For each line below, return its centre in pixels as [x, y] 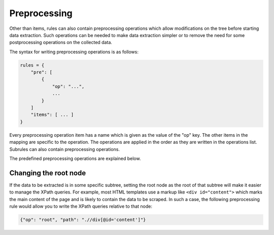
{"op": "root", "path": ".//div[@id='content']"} [83, 220]
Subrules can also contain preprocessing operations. [65, 149]
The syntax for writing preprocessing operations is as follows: [74, 52]
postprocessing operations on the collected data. [61, 43]
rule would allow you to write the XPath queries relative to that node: [81, 206]
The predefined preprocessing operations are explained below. [75, 158]
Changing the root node [48, 173]
